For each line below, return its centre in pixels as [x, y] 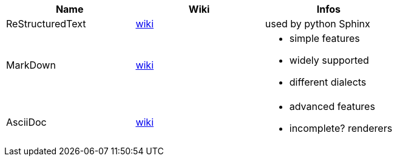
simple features [324, 38]
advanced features [332, 106]
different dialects [328, 82]
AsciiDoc [26, 122]
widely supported [329, 60]
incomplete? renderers [341, 128]
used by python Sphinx [317, 24]
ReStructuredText [46, 24]
